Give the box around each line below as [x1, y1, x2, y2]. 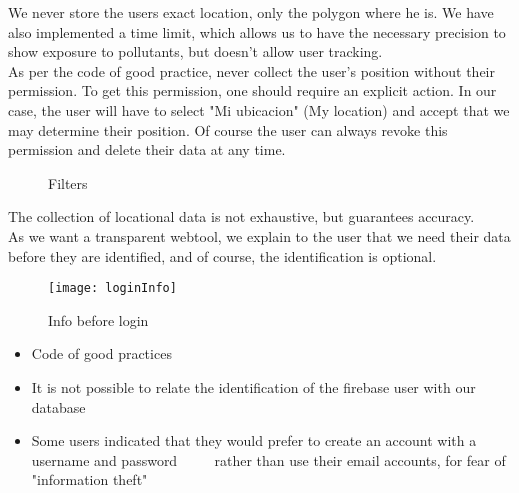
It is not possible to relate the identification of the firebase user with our [31, 376, 476, 397]
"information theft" [31, 469, 148, 490]
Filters [48, 172, 88, 193]
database [31, 396, 86, 417]
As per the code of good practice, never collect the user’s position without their [8, 60, 495, 81]
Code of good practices [31, 343, 172, 364]
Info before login [48, 309, 149, 330]
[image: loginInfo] [48, 281, 177, 296]
